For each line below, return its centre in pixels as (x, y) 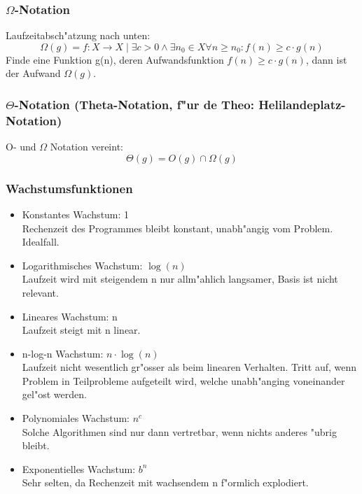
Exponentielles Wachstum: (79, 468)
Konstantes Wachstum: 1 (76, 214)
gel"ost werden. (54, 394)
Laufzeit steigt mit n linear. (81, 330)
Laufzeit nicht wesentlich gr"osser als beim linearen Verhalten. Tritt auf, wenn (189, 367)
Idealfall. (41, 242)
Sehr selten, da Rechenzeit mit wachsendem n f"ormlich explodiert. (165, 482)
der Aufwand (33, 73)
